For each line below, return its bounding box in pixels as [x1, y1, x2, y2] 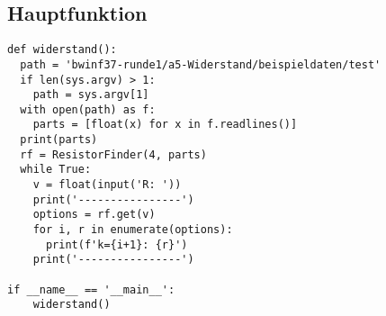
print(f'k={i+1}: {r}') [45, 238, 188, 251]
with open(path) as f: [20, 103, 156, 116]
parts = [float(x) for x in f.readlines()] [32, 118, 298, 131]
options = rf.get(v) [32, 208, 156, 221]
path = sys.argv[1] [32, 88, 149, 102]
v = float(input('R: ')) [32, 178, 182, 192]
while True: [20, 163, 92, 176]
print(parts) [20, 133, 98, 147]
